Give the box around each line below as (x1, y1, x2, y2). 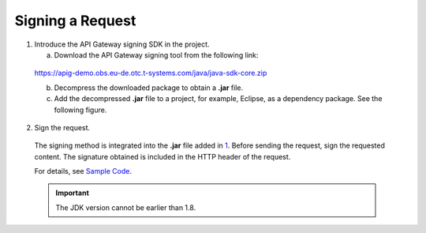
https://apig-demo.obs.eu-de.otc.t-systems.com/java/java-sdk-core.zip (34, 68, 267, 78)
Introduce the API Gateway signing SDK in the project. (34, 39, 210, 49)
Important (55, 188, 90, 197)
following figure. (54, 105, 107, 115)
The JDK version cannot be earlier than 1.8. (55, 202, 196, 212)
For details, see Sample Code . (34, 167, 132, 176)
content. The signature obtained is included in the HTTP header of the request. (34, 152, 291, 161)
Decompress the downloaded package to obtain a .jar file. (54, 83, 244, 92)
